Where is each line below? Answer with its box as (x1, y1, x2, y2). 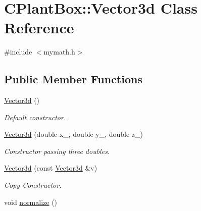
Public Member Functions (4, 71, 142, 87)
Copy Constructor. (4, 180, 62, 190)
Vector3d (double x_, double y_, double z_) (4, 129, 143, 139)
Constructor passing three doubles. (4, 145, 110, 156)
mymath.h (43, 46, 75, 57)
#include (4, 46, 32, 57)
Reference (4, 17, 74, 38)
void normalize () (4, 196, 58, 207)
